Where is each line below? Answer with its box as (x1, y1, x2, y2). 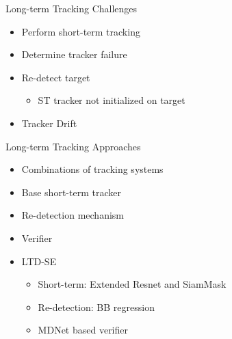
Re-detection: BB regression (38, 299, 155, 314)
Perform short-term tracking (21, 24, 140, 38)
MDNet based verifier (38, 323, 128, 337)
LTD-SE (21, 254, 57, 268)
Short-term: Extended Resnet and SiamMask (38, 277, 227, 291)
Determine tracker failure (21, 47, 127, 62)
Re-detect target (21, 70, 90, 84)
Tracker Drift (21, 116, 77, 130)
